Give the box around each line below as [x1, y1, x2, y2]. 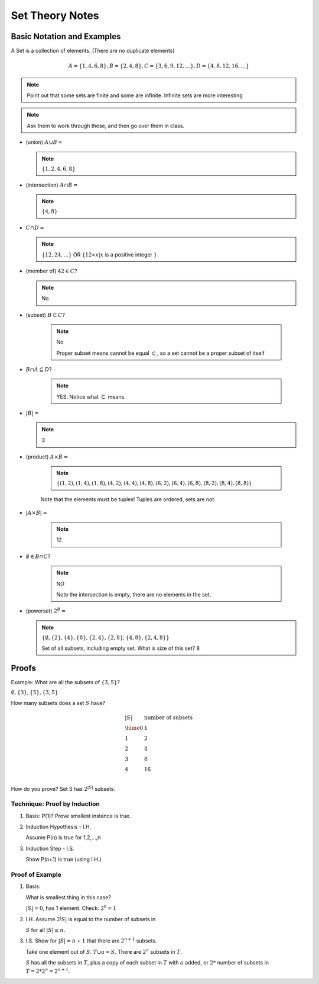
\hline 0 [125, 725, 144, 731]
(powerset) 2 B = [25, 607, 66, 614]
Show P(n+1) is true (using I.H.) [25, 856, 102, 863]
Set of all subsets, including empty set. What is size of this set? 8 [41, 645, 200, 652]
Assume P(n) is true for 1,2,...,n [25, 834, 101, 841]
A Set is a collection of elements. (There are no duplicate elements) [11, 47, 175, 55]
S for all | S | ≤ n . [25, 926, 66, 933]
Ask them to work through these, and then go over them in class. [27, 122, 185, 129]
